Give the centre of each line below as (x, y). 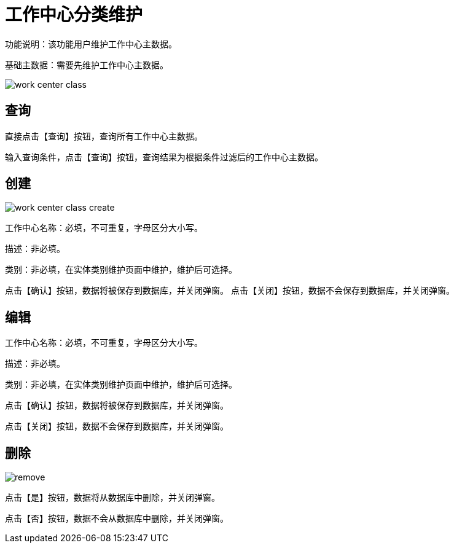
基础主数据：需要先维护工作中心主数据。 (87, 65)
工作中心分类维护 (74, 15)
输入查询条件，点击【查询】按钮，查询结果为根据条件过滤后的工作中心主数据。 (164, 157)
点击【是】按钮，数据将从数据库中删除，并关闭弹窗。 (112, 498)
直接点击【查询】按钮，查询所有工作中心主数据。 (104, 136)
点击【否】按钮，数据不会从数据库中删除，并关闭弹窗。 (117, 519)
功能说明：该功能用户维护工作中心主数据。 (91, 44)
